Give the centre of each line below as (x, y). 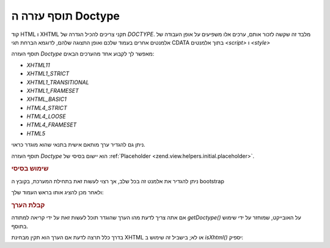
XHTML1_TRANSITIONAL (58, 82)
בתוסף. (20, 226)
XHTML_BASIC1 (46, 99)
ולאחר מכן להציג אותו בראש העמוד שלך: (57, 192)
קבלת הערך (28, 205)
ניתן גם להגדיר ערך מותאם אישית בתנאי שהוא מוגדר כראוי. (79, 145)
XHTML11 (38, 65)
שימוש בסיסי (30, 169)
